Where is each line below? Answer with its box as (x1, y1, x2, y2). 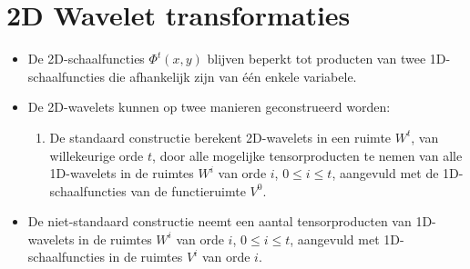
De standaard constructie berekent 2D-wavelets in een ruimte (49, 127, 392, 146)
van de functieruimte (130, 181, 246, 200)
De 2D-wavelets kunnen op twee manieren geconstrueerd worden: (27, 97, 391, 116)
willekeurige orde (49, 145, 144, 164)
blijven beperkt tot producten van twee (207, 49, 426, 68)
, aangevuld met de (332, 164, 439, 183)
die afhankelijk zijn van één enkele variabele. (108, 66, 357, 85)
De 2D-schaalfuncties (27, 49, 145, 68)
